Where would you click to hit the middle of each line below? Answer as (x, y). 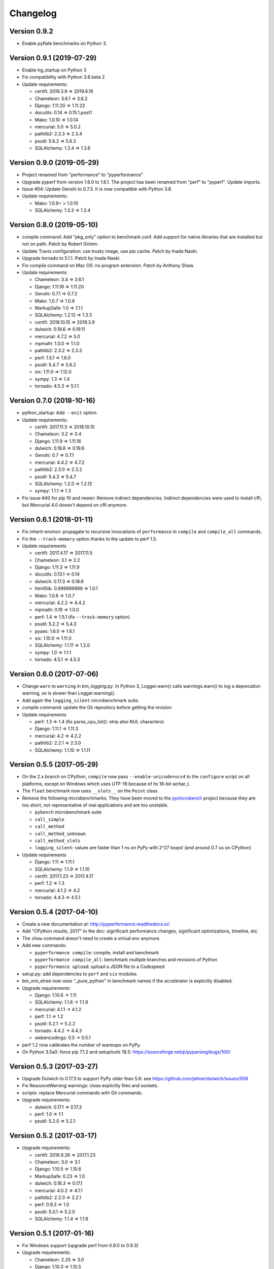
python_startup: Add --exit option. (60, 413)
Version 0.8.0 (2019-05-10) (54, 225)
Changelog (33, 13)
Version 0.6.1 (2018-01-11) (51, 520)
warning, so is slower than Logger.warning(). (69, 693)
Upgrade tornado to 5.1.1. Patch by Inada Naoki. (72, 258)
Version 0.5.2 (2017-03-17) (53, 1136)
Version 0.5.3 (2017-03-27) (54, 1066)
